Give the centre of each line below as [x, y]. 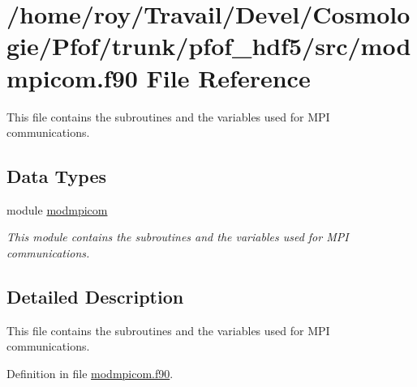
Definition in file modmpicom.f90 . [90, 374]
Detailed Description [95, 297]
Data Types [56, 176]
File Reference [228, 77]
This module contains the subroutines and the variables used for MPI [178, 237]
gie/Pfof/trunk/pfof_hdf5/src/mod [209, 46]
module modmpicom [57, 209]
